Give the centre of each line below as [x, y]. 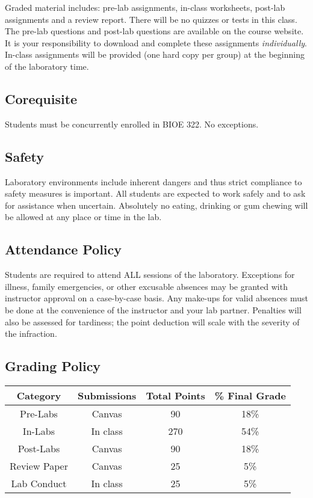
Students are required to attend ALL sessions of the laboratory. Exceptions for [150, 275]
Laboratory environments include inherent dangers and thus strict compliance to [153, 181]
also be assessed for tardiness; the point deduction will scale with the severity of [152, 321]
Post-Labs [39, 448]
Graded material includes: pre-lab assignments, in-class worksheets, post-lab [145, 7]
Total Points [175, 395]
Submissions [107, 395]
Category [39, 395]
